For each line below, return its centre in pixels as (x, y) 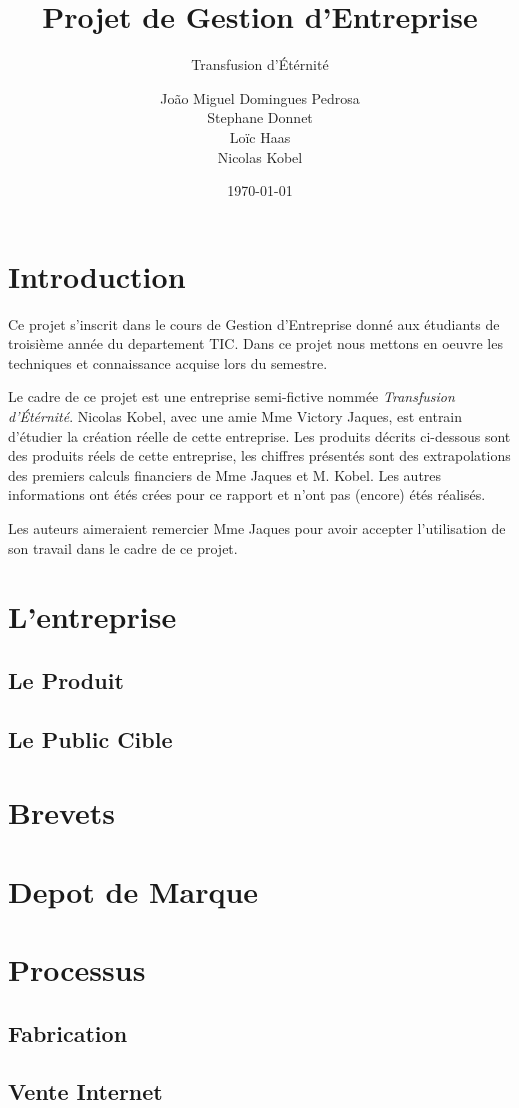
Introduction (97, 275)
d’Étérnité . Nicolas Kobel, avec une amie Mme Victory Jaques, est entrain (235, 416)
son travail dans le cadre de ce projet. (123, 547)
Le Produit (66, 679)
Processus (77, 969)
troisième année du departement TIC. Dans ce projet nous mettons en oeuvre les (255, 343)
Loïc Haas (260, 136)
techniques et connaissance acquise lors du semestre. (168, 362)
